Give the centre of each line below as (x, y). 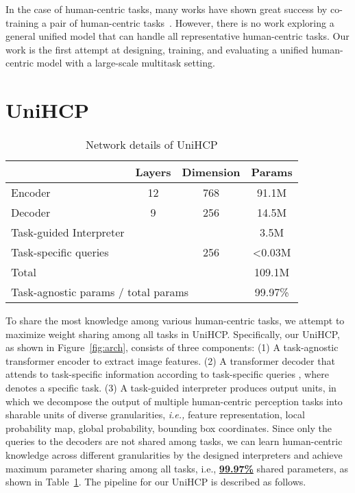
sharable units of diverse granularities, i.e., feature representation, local (155, 414)
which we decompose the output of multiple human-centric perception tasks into (174, 401)
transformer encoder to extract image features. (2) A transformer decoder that (170, 360)
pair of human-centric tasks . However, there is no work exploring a (192, 22)
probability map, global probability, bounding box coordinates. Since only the (169, 428)
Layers (153, 172)
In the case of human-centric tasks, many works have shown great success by (167, 9)
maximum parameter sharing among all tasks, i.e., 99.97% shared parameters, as (177, 468)
